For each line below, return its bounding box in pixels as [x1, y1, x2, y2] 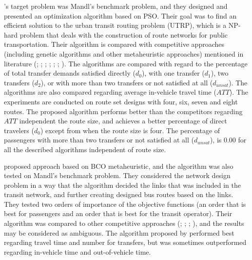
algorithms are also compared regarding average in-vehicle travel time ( [4, 87, 216, 97]
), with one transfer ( [141, 68, 205, 78]
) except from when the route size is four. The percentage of [40, 125, 220, 135]
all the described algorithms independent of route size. [4, 144, 166, 154]
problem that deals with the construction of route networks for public [19, 29, 228, 40]
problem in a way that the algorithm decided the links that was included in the [4, 180, 241, 190]
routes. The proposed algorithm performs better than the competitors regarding [4, 106, 243, 116]
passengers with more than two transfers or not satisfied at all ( [4, 135, 194, 145]
